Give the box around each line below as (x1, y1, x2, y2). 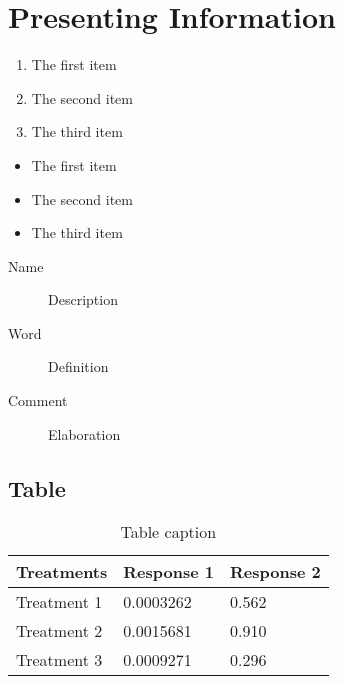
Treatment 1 (16, 590, 103, 614)
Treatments (16, 560, 108, 584)
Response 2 (229, 560, 321, 584)
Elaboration (48, 423, 121, 444)
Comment (8, 390, 68, 411)
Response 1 (123, 560, 214, 584)
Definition (48, 356, 109, 377)
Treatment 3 (16, 648, 103, 672)
